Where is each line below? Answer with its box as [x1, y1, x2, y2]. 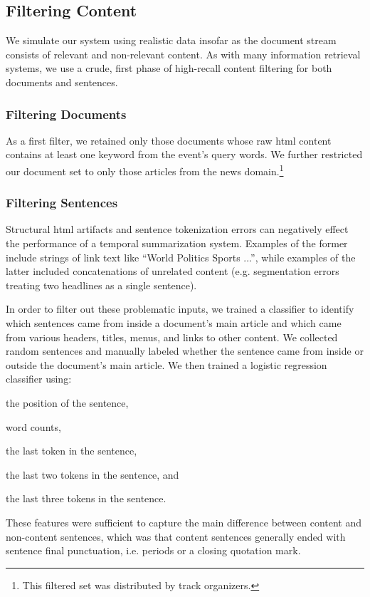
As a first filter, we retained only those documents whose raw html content [6, 133, 332, 147]
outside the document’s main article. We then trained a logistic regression [6, 357, 327, 372]
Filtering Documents [6, 105, 127, 123]
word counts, [6, 419, 61, 434]
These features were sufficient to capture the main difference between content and [6, 514, 362, 529]
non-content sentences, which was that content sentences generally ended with [6, 529, 346, 544]
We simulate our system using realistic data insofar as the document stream [6, 33, 337, 48]
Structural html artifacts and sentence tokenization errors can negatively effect [6, 222, 349, 237]
